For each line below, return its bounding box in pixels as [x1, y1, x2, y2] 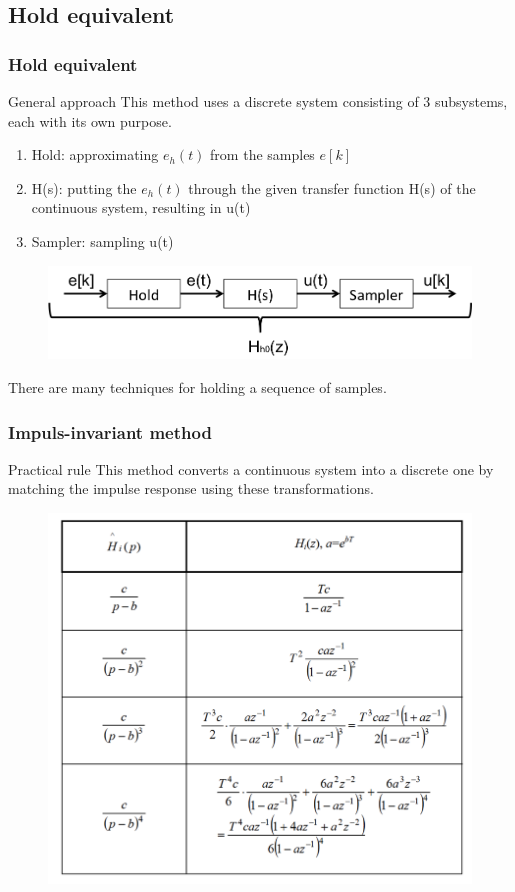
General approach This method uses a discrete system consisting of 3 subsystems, [8, 91, 508, 111]
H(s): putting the [31, 177, 137, 198]
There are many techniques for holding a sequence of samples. [8, 376, 387, 397]
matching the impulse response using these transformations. [8, 478, 374, 499]
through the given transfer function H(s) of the [188, 177, 476, 198]
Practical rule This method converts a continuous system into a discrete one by [8, 458, 494, 479]
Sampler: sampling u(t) [31, 230, 174, 251]
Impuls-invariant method [8, 419, 212, 444]
